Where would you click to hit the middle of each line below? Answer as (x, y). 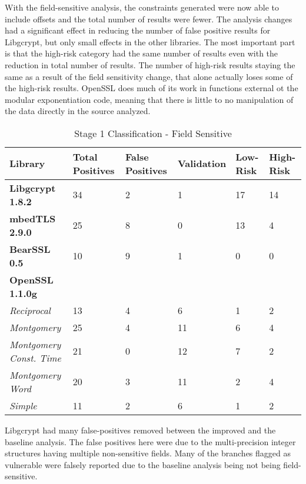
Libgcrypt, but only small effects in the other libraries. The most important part (150, 41)
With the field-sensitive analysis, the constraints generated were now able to (142, 7)
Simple (23, 405)
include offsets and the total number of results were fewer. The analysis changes (149, 19)
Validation (202, 163)
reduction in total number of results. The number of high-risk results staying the (150, 64)
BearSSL (30, 249)
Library (27, 163)
